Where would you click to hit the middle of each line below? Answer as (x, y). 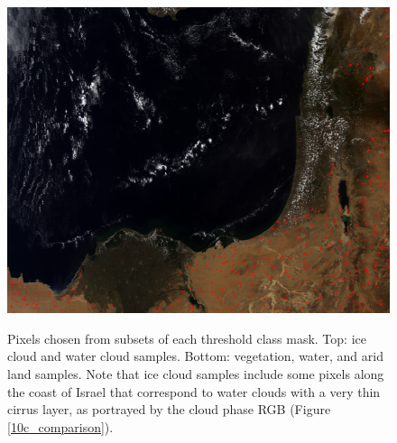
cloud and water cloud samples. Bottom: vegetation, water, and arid (195, 356)
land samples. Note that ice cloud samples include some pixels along (196, 373)
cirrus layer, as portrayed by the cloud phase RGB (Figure (169, 409)
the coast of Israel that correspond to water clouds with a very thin (194, 391)
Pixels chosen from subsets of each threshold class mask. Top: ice (187, 338)
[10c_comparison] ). (60, 426)
